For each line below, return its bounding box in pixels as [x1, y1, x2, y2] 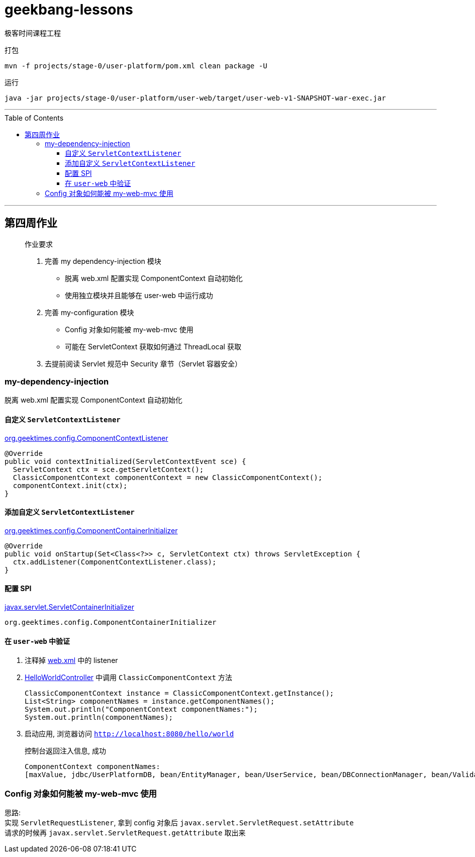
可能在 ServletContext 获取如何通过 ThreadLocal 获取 [65, 342, 241, 351]
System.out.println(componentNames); [25, 713, 173, 722]
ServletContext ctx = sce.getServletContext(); [13, 465, 204, 473]
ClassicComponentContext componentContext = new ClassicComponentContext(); [13, 473, 323, 482]
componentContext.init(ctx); [13, 481, 128, 490]
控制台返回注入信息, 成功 [25, 746, 106, 755]
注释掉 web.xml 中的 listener [25, 656, 118, 665]
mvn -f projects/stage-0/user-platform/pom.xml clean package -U [5, 61, 267, 70]
